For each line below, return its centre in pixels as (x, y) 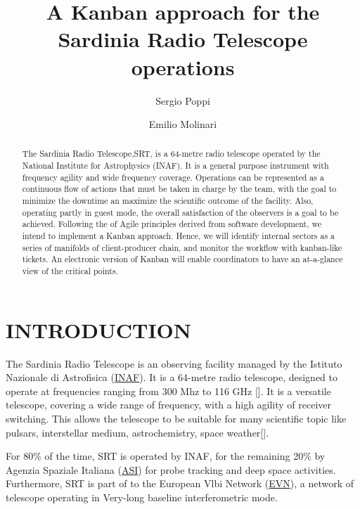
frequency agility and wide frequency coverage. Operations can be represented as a (173, 177)
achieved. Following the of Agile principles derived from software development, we (172, 224)
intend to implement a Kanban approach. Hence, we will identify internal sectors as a (178, 236)
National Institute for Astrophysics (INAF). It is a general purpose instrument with (175, 166)
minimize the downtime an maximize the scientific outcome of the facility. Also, (168, 201)
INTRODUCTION (99, 329)
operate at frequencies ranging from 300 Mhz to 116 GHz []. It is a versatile (168, 391)
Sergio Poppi (183, 100)
